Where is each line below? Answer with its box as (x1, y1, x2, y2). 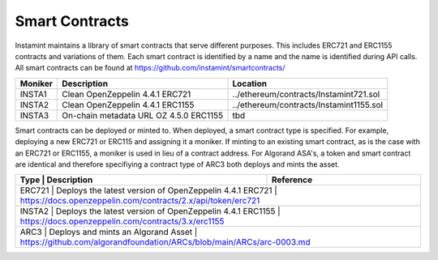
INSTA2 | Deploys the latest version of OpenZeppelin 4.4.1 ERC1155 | (19, 206, 281, 217)
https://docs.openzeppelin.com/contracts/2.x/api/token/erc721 (19, 195, 260, 207)
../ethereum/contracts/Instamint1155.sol (232, 99, 384, 110)
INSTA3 (19, 109, 49, 121)
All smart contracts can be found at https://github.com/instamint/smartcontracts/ (15, 63, 286, 73)
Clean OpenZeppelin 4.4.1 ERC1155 (62, 99, 195, 110)
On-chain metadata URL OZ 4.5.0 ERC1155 (62, 109, 224, 121)
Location (232, 78, 268, 89)
